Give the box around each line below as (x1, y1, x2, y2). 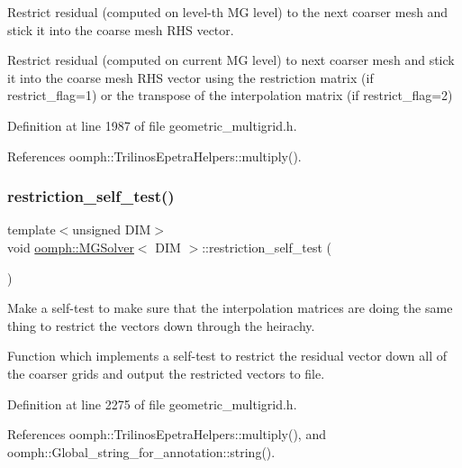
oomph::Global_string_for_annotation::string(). (7, 442, 276, 461)
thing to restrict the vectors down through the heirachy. (7, 316, 315, 335)
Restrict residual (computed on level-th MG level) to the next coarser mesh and (7, 3, 448, 21)
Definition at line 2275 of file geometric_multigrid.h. (7, 394, 297, 413)
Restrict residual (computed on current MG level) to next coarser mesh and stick (7, 50, 455, 69)
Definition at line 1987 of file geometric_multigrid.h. (7, 115, 297, 134)
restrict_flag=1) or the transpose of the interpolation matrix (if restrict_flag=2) (7, 86, 453, 105)
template (7, 220, 56, 239)
